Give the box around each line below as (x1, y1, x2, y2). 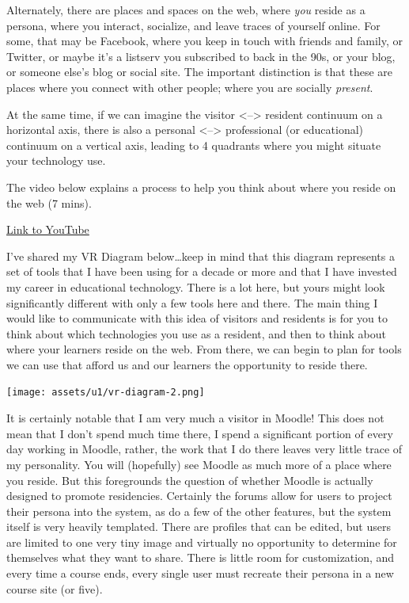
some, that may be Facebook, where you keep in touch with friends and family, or (6, 32, 403, 49)
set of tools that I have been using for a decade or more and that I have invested (6, 263, 397, 280)
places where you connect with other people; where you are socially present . (6, 78, 373, 95)
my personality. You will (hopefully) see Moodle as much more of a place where (6, 456, 392, 472)
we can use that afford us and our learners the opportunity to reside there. (6, 356, 368, 372)
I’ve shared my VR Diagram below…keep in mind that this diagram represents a (6, 247, 395, 264)
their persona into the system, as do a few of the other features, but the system (6, 502, 392, 519)
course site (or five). (6, 580, 103, 597)
